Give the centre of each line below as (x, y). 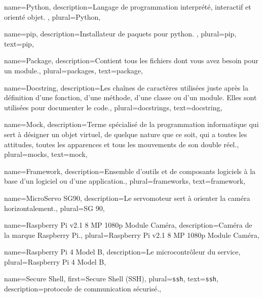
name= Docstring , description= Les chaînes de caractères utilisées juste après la (126, 87)
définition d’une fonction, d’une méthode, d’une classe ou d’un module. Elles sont (130, 97)
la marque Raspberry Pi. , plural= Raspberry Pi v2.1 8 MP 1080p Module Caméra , (132, 235)
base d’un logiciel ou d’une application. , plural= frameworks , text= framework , (125, 181)
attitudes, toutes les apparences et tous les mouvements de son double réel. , (122, 144)
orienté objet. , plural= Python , (52, 16)
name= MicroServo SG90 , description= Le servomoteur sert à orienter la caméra (127, 198)
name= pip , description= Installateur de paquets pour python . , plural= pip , (120, 34)
